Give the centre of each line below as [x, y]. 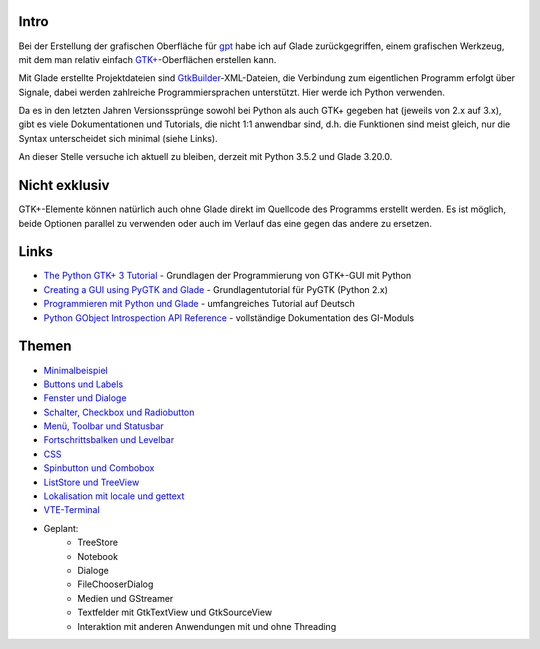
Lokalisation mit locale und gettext [114, 496]
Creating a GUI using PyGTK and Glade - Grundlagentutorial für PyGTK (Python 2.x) [216, 289]
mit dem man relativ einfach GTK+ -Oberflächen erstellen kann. [147, 59]
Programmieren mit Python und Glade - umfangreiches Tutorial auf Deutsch [199, 304]
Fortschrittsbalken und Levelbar [109, 440]
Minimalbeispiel [76, 370]
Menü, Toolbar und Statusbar [103, 426]
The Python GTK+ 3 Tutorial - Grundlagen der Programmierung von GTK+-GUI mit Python [227, 276]
